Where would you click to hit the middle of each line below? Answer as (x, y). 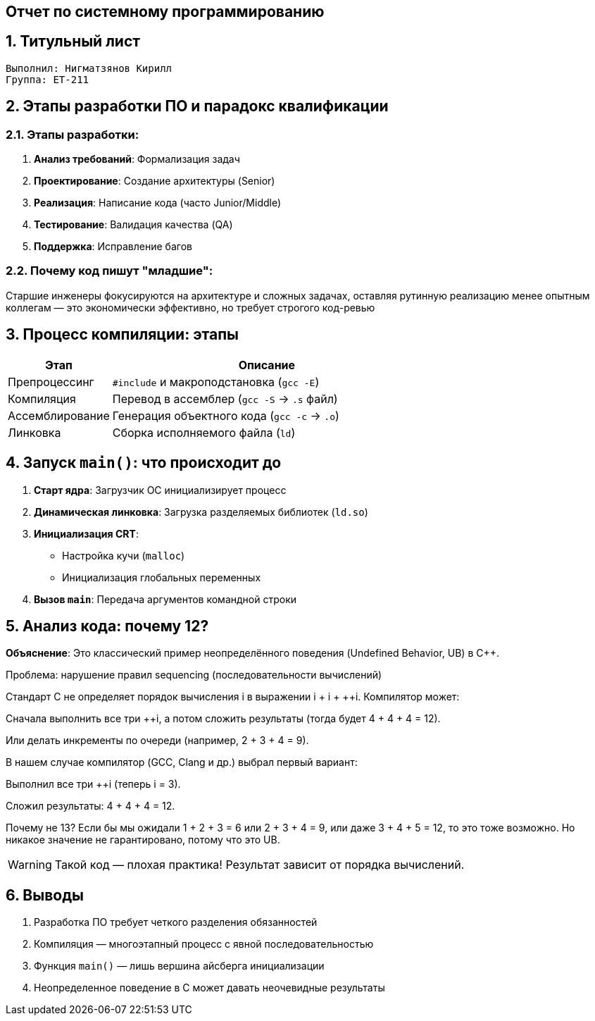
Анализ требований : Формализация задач (137, 159)
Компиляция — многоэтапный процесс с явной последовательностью (204, 944)
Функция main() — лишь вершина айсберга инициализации (179, 966)
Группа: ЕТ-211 (48, 79)
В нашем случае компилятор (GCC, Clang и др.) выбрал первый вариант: (182, 762)
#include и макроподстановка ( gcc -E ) (216, 382)
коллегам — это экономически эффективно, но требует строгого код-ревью (190, 307)
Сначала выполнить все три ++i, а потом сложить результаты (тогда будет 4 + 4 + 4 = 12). (223, 719)
